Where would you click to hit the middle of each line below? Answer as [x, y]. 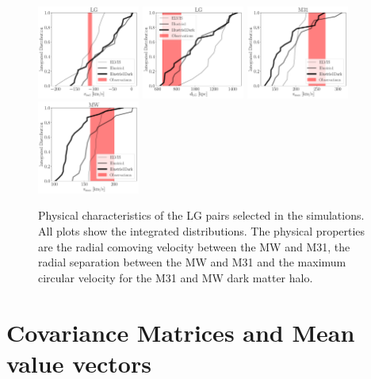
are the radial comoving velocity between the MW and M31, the [194, 246]
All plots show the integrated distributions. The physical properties [202, 231]
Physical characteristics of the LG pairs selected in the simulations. [201, 215]
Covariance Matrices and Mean [181, 332]
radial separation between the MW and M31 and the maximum [192, 262]
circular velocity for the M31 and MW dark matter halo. [176, 277]
